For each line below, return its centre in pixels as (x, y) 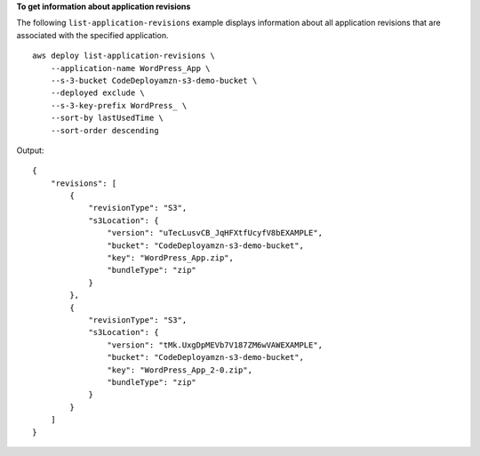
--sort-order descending (104, 130)
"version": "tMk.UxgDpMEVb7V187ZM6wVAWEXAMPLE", (215, 345)
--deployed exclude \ (98, 93)
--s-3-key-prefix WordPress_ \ (119, 105)
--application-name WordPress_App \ (130, 68)
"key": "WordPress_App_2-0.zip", (180, 370)
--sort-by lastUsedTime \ (107, 118)
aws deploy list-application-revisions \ (124, 56)
